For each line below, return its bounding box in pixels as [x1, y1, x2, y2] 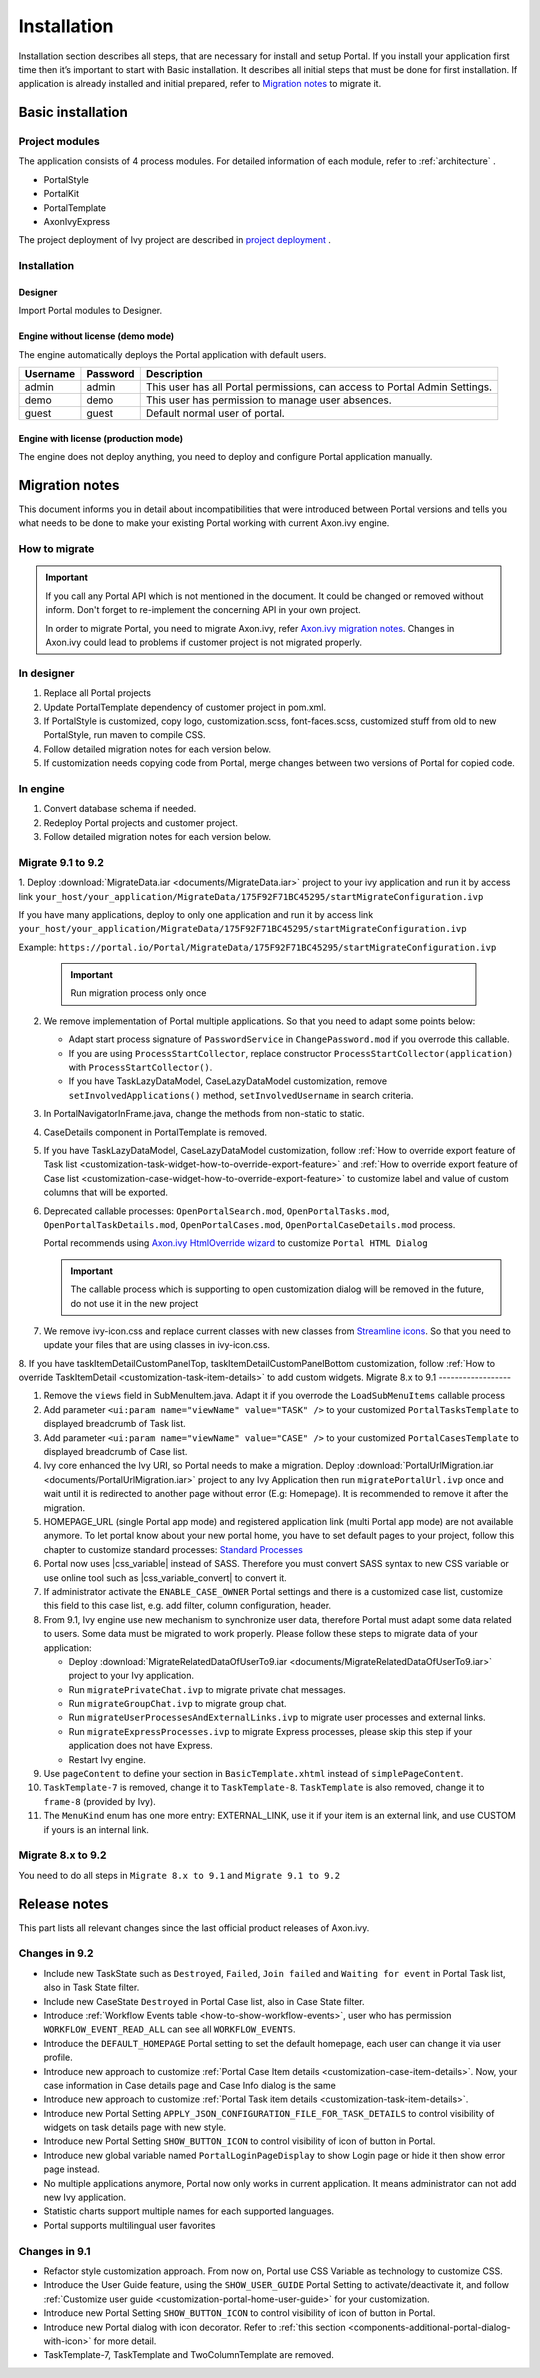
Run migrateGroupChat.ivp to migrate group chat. [68, 1698, 287, 1710]
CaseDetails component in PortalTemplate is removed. [43, 1126, 268, 1138]
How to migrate [18, 542, 95, 556]
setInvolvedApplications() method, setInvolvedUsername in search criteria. [68, 1089, 414, 1101]
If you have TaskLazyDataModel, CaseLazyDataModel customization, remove [68, 1075, 388, 1087]
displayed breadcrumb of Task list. [43, 1418, 187, 1430]
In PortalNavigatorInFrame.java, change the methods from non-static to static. [43, 1108, 365, 1120]
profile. [43, 2051, 74, 2064]
